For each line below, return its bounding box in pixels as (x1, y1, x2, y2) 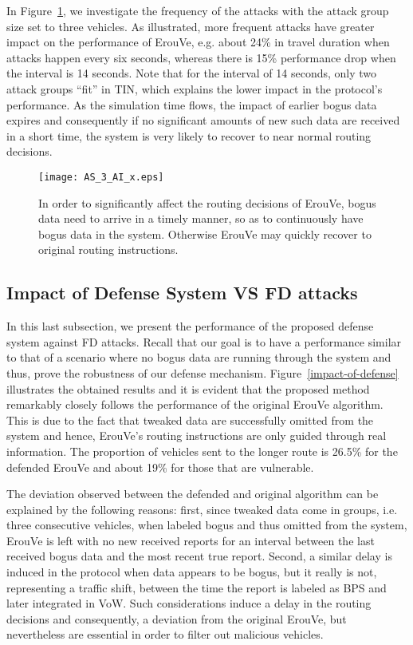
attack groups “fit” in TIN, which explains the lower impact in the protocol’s (6, 80, 383, 97)
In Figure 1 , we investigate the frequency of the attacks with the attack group (6, 2, 389, 18)
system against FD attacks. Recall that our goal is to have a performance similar (6, 333, 402, 350)
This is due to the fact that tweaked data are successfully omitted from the (6, 411, 374, 428)
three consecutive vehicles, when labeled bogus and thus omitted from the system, (6, 516, 407, 533)
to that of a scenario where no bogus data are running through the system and (6, 349, 391, 366)
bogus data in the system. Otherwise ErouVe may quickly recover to (38, 225, 372, 242)
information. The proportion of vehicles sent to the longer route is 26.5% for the (6, 442, 398, 459)
